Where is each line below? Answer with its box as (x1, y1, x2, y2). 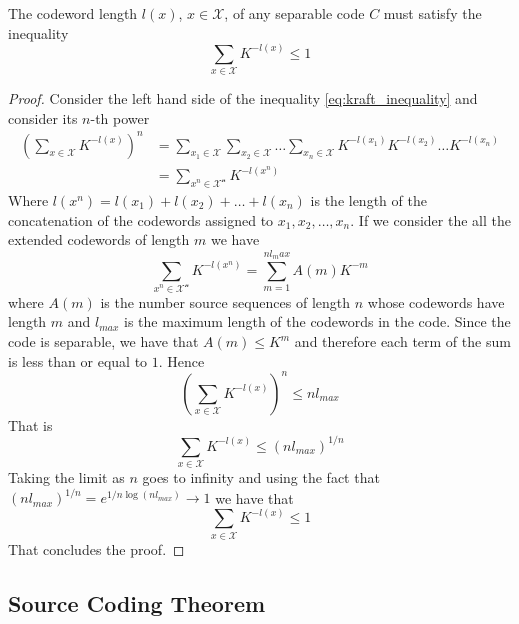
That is (8, 414, 53, 435)
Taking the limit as (8, 467, 125, 488)
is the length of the (310, 189, 427, 210)
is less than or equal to (8, 350, 148, 371)
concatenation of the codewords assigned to (8, 209, 274, 230)
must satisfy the (383, 3, 482, 23)
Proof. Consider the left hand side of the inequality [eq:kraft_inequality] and (8, 87, 478, 108)
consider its (8, 107, 78, 128)
